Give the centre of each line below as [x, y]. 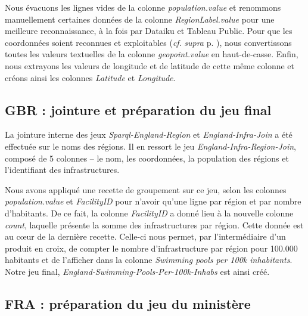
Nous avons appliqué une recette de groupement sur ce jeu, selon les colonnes [146, 189]
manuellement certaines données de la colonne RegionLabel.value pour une [140, 19]
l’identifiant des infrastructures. [62, 170]
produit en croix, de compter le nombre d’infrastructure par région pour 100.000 [151, 248]
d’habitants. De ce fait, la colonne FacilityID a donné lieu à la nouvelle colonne [149, 213]
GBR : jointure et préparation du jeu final [138, 109]
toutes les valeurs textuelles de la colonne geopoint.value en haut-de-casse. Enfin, [152, 54]
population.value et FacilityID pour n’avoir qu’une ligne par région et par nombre [153, 201]
